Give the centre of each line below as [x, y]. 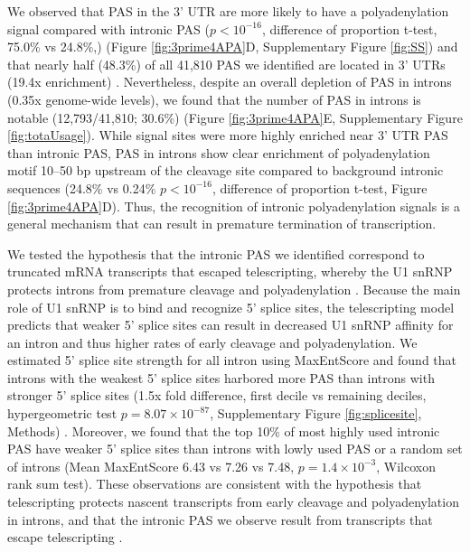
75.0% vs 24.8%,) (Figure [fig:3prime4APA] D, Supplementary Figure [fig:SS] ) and [233, 47]
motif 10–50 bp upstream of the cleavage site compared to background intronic [226, 170]
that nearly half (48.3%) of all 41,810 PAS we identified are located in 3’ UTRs [226, 64]
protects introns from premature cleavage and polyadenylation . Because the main [234, 289]
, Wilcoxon [406, 466]
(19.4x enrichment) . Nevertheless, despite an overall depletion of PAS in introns [230, 82]
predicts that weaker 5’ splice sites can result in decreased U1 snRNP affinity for [230, 325]
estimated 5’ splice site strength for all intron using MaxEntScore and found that [232, 360]
